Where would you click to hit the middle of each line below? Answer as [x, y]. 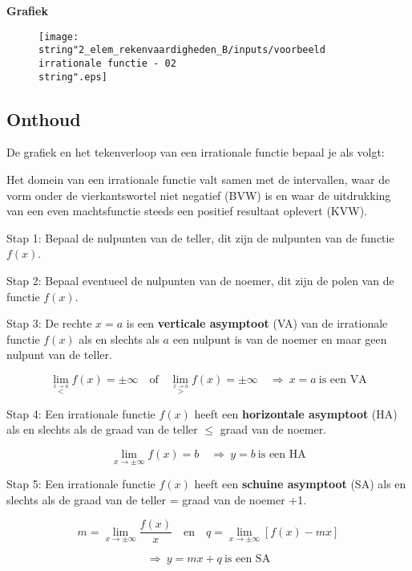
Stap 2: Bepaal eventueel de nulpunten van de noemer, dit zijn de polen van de [200, 280]
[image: [59, 37]
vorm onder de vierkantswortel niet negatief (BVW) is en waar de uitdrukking [199, 195]
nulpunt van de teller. [59, 355]
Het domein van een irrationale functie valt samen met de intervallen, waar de [198, 179]
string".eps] [73, 77]
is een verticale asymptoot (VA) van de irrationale [257, 323]
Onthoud [44, 118]
